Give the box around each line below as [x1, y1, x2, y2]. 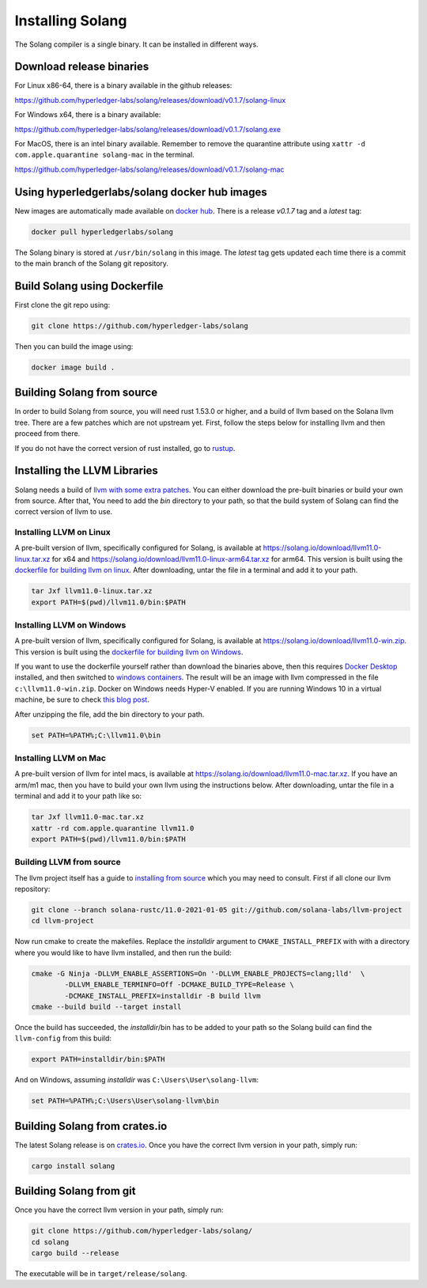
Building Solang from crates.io [14, 1119, 168, 1133]
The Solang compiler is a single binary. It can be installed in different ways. [14, 40, 259, 49]
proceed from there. [14, 429, 81, 438]
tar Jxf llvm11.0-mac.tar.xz [31, 813, 145, 822]
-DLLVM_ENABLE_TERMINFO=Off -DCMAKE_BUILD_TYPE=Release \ [64, 980, 294, 989]
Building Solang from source [14, 386, 158, 400]
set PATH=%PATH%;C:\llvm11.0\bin [31, 730, 161, 740]
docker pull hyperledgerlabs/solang [31, 227, 174, 237]
